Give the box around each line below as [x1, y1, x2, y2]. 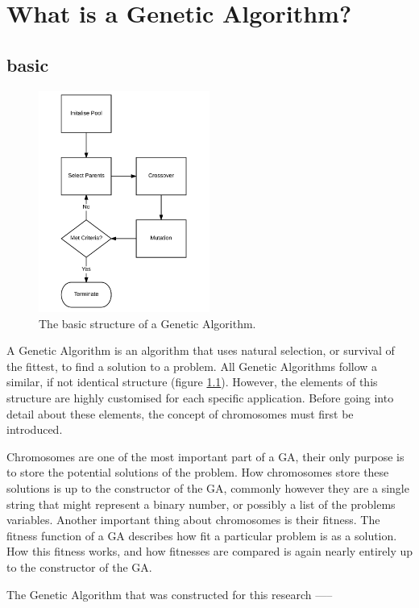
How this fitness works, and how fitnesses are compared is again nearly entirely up [6, 543, 413, 560]
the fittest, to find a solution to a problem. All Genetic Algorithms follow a [6, 357, 378, 374]
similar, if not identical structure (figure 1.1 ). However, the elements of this [6, 373, 378, 390]
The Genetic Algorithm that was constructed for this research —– [6, 585, 333, 602]
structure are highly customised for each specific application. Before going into [6, 389, 394, 406]
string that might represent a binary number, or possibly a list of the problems [6, 495, 396, 512]
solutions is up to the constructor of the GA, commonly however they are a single [6, 479, 409, 496]
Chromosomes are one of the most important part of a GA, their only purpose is [6, 448, 404, 464]
